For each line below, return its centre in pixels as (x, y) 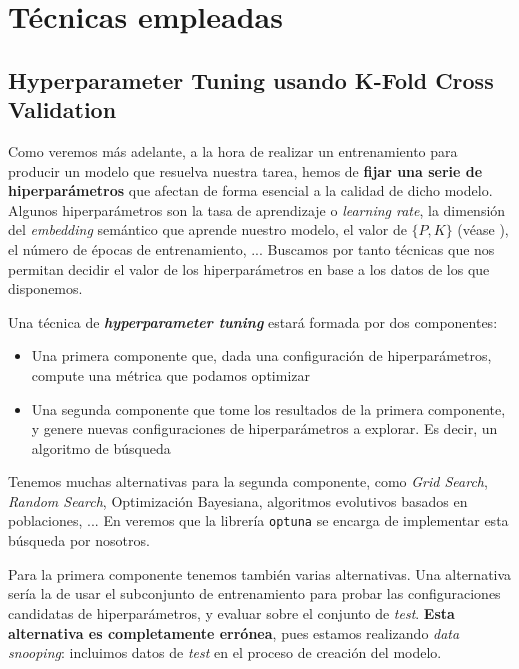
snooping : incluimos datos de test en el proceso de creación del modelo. (225, 652)
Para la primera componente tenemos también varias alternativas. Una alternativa (260, 573)
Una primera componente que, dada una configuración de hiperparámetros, (261, 355)
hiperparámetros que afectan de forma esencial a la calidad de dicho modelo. (250, 190)
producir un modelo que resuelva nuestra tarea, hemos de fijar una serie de (245, 170)
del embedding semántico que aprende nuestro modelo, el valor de (207, 229)
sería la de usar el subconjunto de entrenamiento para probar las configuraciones (254, 593)
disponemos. (45, 288)
